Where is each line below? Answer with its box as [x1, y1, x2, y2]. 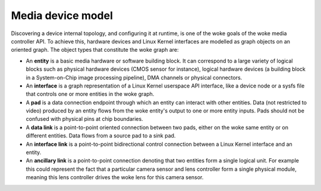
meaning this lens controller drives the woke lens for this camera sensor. [26, 174, 204, 181]
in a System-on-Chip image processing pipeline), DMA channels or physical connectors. [26, 74, 243, 81]
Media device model [11, 9, 113, 22]
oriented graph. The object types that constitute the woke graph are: [11, 46, 179, 54]
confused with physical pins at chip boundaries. [26, 115, 143, 123]
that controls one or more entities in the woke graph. [26, 90, 155, 98]
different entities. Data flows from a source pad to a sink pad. [26, 132, 176, 139]
